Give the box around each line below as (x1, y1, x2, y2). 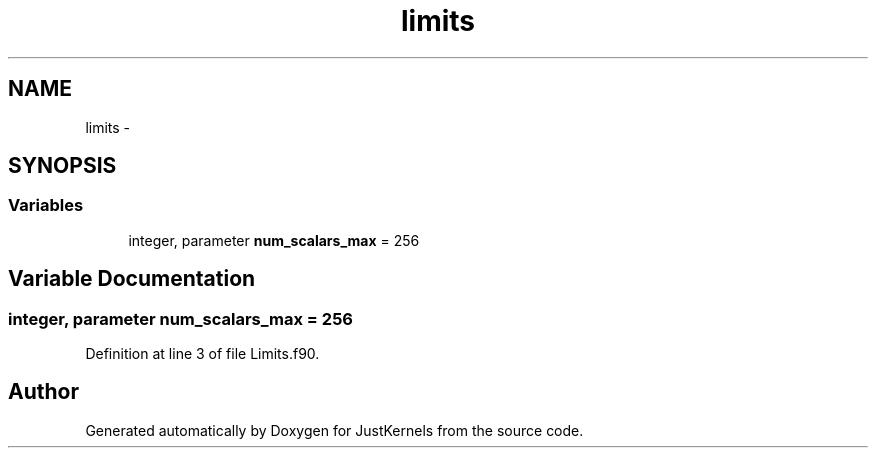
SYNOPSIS (8, 153, 117, 179)
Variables (8, 195, 84, 216)
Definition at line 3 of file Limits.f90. (85, 345, 320, 363)
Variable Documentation (8, 266, 256, 292)
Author (8, 379, 79, 405)
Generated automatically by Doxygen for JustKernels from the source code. (85, 421, 584, 439)
